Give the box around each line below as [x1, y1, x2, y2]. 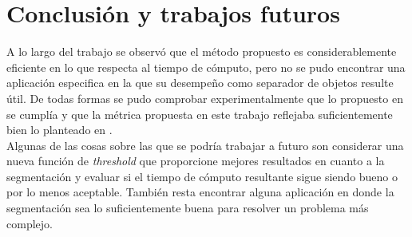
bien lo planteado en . [6, 121, 113, 138]
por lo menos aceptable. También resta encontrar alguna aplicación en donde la [6, 184, 394, 200]
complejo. [6, 215, 53, 231]
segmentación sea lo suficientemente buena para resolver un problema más [6, 199, 369, 216]
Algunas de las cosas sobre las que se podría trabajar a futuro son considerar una [6, 136, 404, 153]
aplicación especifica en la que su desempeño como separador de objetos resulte [6, 74, 394, 91]
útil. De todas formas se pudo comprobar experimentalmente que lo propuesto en [6, 89, 403, 106]
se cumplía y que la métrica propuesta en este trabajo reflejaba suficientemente [6, 105, 393, 122]
